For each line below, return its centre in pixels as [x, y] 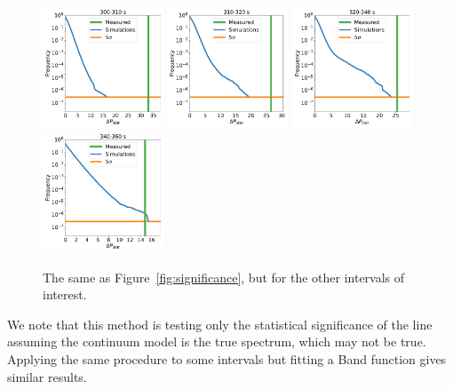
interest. [65, 294]
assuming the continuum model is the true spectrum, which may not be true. [217, 341]
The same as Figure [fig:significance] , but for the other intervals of [224, 277]
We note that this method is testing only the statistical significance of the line [220, 324]
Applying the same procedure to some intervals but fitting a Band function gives [227, 358]
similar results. [47, 376]
